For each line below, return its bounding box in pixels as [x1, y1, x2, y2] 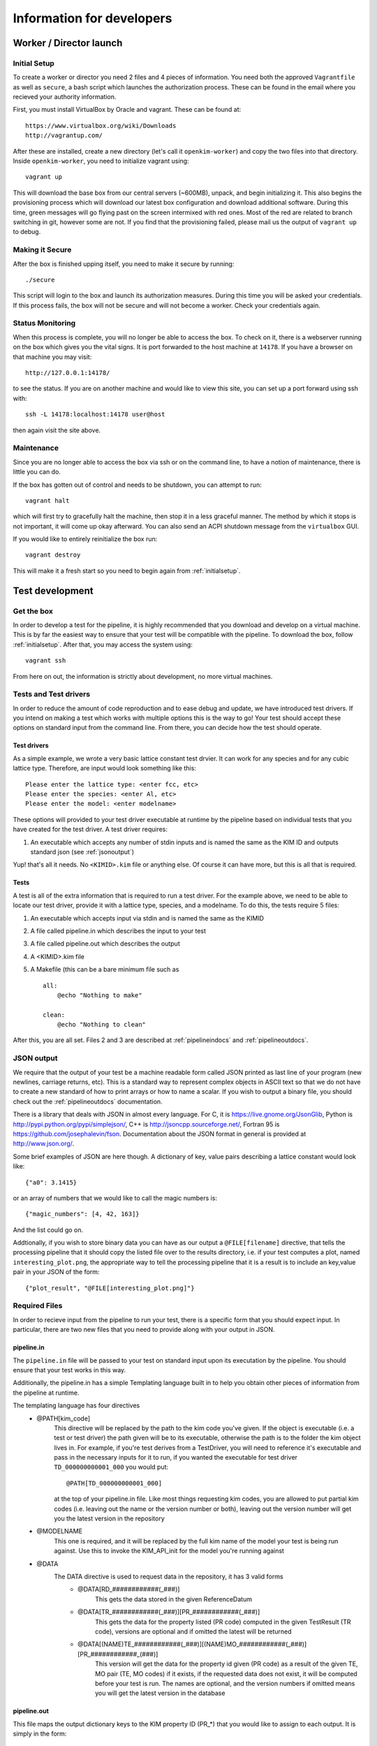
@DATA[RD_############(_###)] [77, 1585, 180, 1594]
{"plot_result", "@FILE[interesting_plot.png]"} [25, 1284, 195, 1292]
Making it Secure [13, 245, 72, 255]
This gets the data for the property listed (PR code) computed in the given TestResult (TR [95, 1617, 352, 1626]
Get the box [13, 606, 54, 616]
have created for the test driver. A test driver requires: [13, 825, 168, 834]
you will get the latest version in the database [95, 1689, 226, 1697]
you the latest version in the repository [54, 1514, 165, 1523]
